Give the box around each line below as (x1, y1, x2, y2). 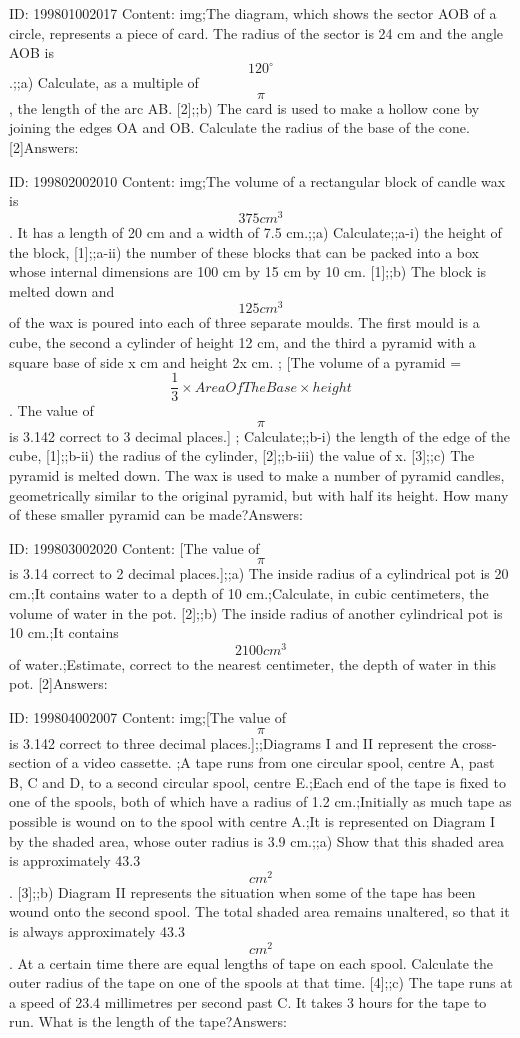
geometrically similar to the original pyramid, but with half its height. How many (9, 484, 509, 505)
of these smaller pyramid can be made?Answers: (9, 504, 303, 525)
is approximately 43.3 (9, 850, 141, 871)
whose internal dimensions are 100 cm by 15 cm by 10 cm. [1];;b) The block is (9, 261, 487, 282)
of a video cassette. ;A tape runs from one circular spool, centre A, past (55, 752, 495, 773)
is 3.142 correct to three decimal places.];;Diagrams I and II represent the (9, 732, 458, 753)
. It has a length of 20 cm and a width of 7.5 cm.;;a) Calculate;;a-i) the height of (9, 221, 502, 242)
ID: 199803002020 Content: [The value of (9, 537, 260, 558)
